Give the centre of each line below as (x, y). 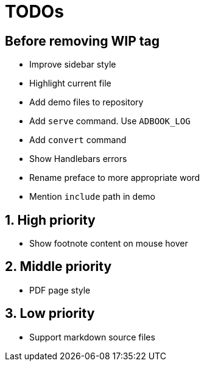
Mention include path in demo (92, 197)
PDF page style (60, 290)
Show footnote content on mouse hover (109, 244)
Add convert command (78, 140)
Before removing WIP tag (83, 41)
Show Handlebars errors (78, 159)
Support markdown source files (92, 337)
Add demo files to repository (86, 102)
